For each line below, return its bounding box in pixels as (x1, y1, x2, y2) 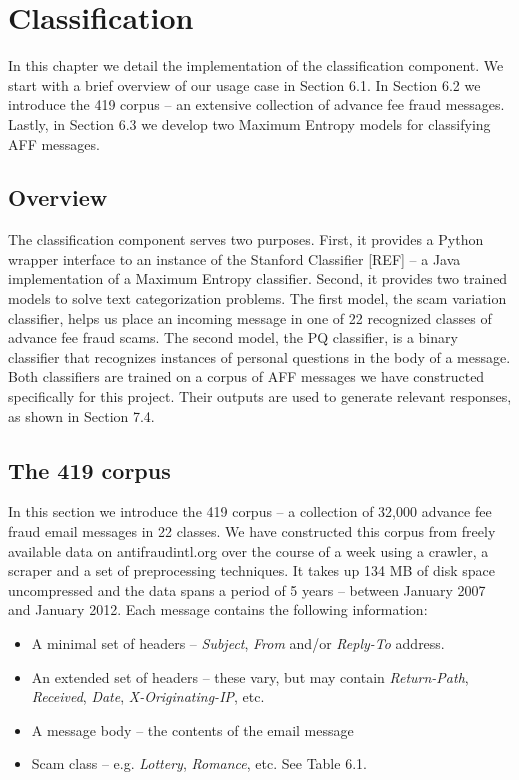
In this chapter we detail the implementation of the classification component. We (8, 55, 504, 76)
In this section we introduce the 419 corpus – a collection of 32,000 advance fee (8, 501, 492, 522)
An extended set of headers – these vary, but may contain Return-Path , (31, 666, 469, 687)
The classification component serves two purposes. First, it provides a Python (8, 229, 484, 250)
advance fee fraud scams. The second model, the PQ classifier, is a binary (8, 327, 458, 348)
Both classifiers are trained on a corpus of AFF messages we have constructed (8, 366, 485, 387)
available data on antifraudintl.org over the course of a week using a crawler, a (8, 540, 489, 561)
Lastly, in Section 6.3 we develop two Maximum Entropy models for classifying (8, 113, 491, 134)
